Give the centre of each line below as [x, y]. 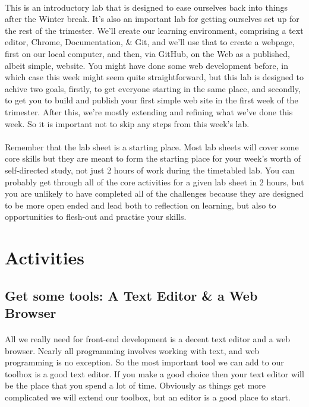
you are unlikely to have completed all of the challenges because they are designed [154, 193]
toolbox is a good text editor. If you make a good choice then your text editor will [154, 373]
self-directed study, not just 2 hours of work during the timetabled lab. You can [150, 170]
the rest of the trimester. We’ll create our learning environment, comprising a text [154, 30]
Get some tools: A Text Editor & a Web [131, 295]
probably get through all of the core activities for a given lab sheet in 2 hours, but [154, 182]
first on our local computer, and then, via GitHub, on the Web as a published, [148, 53]
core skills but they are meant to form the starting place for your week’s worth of [153, 158]
